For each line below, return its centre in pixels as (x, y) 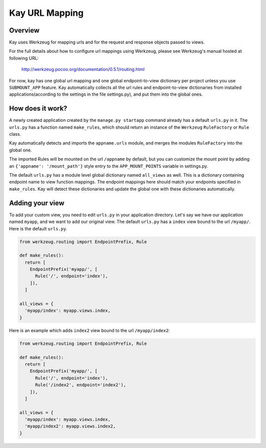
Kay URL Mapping (46, 13)
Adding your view (37, 203)
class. (15, 134)
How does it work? (38, 109)
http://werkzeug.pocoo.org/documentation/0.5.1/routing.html (83, 70)
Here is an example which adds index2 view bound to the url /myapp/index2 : (89, 330)
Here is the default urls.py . (38, 228)
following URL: (24, 58)
